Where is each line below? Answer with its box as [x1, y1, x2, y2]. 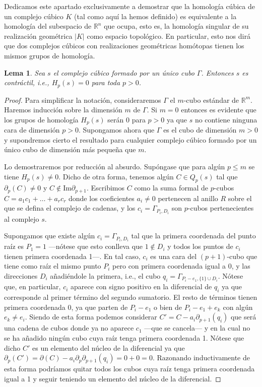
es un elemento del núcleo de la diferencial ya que [32, 342, 185, 353]
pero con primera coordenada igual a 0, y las [112, 261, 250, 271]
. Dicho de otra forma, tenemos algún [58, 171, 174, 181]
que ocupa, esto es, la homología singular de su [104, 21, 249, 31]
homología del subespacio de [4, 21, 92, 31]
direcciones [4, 271, 38, 281]
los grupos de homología [4, 114, 79, 124]
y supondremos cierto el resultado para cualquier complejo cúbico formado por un [4, 134, 257, 145]
